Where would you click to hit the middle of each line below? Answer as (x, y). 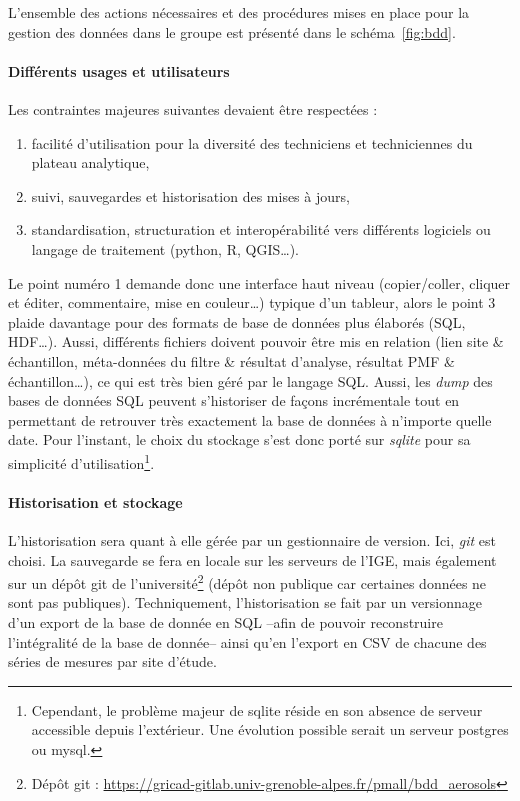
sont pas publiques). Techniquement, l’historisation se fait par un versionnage (245, 602)
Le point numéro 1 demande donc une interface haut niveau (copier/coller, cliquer (259, 282)
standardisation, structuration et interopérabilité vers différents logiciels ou (261, 229)
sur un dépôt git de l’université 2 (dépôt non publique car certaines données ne (247, 581)
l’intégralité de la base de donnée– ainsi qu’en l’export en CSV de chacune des (247, 641)
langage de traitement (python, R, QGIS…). (165, 248)
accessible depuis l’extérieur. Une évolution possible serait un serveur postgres (270, 729)
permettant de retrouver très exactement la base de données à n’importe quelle (250, 419)
